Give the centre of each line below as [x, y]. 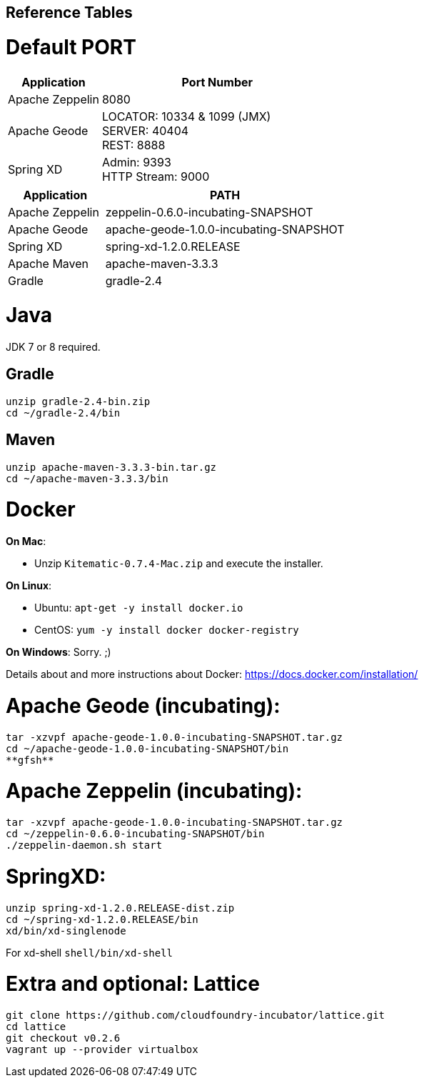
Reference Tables [69, 13]
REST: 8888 [133, 145]
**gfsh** [30, 760]
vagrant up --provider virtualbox [102, 1050]
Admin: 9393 [136, 162]
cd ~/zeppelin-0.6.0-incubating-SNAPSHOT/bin [135, 834]
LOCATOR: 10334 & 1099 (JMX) [186, 116]
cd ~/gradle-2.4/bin [63, 413]
